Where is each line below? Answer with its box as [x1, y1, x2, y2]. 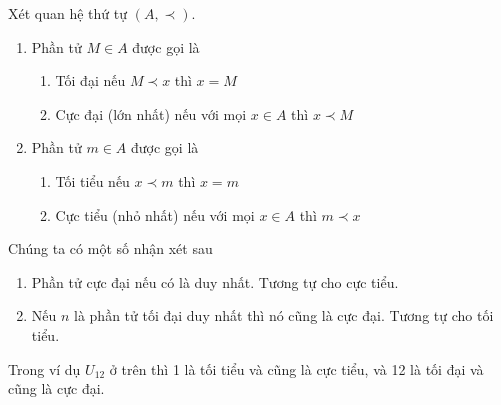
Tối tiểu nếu [55, 170, 130, 191]
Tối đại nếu [55, 70, 126, 91]
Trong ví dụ [8, 358, 81, 379]
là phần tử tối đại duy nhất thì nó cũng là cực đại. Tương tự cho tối [74, 305, 494, 326]
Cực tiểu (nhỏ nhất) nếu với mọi [55, 204, 255, 225]
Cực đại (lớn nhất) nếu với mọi [55, 103, 247, 124]
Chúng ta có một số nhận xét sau [8, 238, 213, 259]
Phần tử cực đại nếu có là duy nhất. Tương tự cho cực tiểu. [31, 271, 399, 292]
